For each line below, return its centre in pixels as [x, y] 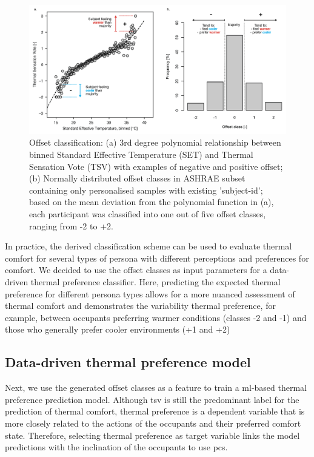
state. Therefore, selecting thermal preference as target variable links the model [152, 435]
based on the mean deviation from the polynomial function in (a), [152, 202]
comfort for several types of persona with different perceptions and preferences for [157, 258]
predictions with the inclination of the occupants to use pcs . [116, 447]
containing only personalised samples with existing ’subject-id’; [146, 190]
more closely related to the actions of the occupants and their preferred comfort [153, 423]
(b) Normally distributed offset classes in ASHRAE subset [137, 178]
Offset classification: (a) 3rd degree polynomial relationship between [155, 142]
